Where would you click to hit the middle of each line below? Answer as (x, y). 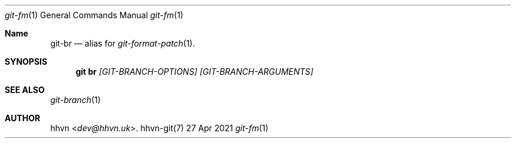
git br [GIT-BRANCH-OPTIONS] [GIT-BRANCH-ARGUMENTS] (194, 71)
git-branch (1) (75, 100)
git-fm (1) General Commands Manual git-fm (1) (94, 15)
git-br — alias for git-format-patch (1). (123, 43)
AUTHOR (23, 118)
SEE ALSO (25, 90)
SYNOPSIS (26, 61)
